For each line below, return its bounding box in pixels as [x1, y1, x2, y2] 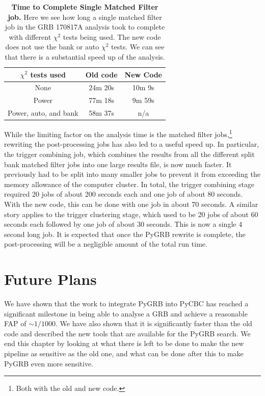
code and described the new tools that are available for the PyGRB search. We [4, 328, 251, 338]
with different [9, 31, 51, 42]
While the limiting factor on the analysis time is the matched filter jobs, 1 [4, 127, 232, 139]
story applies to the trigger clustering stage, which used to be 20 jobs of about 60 [4, 208, 258, 219]
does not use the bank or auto [5, 41, 99, 52]
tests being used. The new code [63, 31, 161, 42]
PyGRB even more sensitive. [4, 358, 94, 368]
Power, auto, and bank [8, 108, 78, 118]
